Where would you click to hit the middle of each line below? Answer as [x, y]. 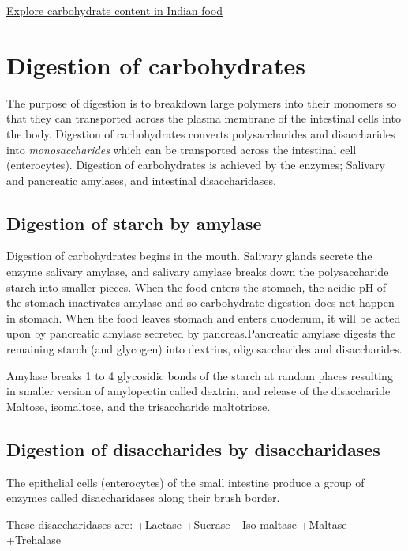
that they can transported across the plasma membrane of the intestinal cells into [204, 118]
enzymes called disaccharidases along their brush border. [143, 498]
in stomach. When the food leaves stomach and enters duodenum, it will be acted [204, 317]
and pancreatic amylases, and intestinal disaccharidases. [141, 180]
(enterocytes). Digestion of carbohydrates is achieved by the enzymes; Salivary [196, 165]
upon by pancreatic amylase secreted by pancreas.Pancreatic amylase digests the [201, 333]
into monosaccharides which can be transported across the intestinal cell [182, 149]
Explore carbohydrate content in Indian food [115, 10]
